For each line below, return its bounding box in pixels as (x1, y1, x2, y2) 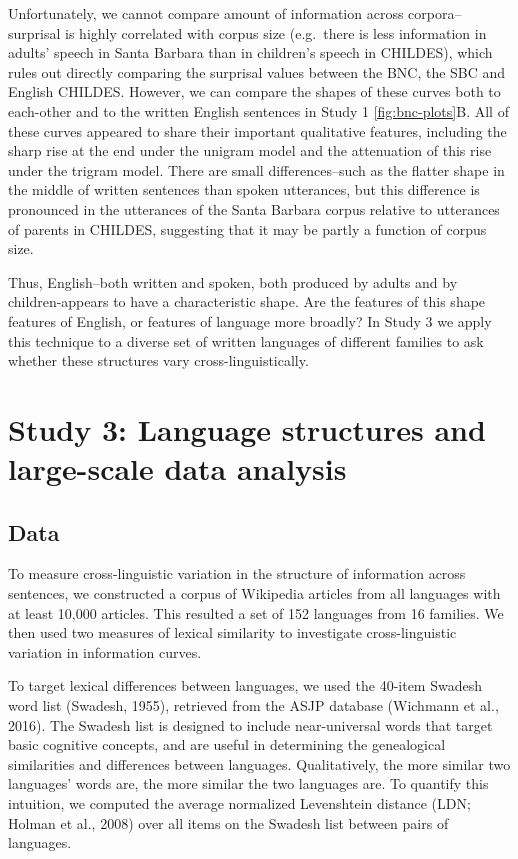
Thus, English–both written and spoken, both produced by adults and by (8, 271, 458, 292)
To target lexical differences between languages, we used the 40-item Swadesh (8, 675, 482, 696)
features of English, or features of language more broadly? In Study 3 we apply (8, 310, 492, 331)
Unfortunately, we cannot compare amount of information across (8, 3, 404, 23)
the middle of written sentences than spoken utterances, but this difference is (8, 179, 480, 200)
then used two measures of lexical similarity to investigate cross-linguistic (8, 622, 457, 643)
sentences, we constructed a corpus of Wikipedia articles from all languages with (8, 583, 501, 604)
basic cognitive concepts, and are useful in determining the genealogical (8, 734, 446, 755)
